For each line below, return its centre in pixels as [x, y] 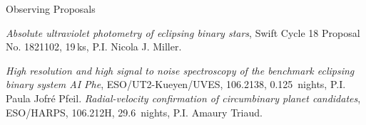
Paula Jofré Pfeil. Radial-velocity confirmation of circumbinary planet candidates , [183, 98]
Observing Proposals [51, 9]
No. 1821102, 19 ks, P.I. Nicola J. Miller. [94, 47]
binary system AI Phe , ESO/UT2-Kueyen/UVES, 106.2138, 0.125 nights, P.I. [176, 84]
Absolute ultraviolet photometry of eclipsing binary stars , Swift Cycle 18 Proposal [183, 32]
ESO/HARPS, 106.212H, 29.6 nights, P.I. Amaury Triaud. [134, 112]
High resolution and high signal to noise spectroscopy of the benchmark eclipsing [180, 70]
